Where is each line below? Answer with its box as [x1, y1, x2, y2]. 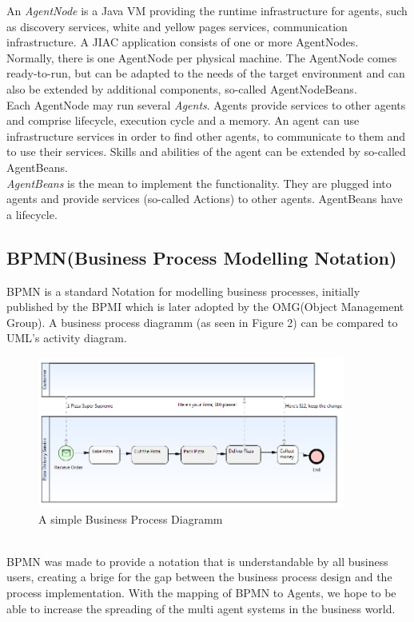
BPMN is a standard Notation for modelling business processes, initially [6, 282, 360, 299]
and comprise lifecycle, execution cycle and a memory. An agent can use [6, 112, 360, 129]
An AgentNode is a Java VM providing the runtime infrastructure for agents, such [6, 2, 408, 18]
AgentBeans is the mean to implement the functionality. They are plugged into [6, 174, 392, 191]
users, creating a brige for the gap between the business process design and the [6, 568, 392, 585]
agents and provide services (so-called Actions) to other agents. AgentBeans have [6, 190, 403, 207]
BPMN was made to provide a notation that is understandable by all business [6, 552, 388, 569]
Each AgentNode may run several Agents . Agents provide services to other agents [6, 96, 406, 113]
